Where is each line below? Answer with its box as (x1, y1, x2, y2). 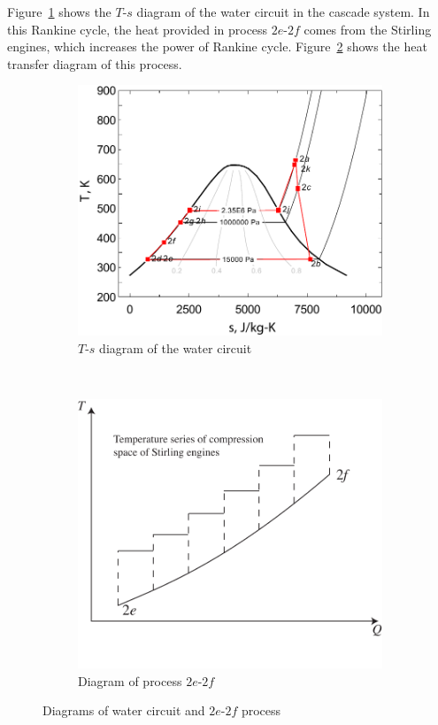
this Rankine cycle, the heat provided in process (7, 19, 268, 38)
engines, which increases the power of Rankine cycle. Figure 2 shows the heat (7, 37, 427, 56)
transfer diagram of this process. (7, 54, 182, 73)
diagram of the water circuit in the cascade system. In (136, 3, 430, 20)
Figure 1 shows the (7, 3, 111, 20)
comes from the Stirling (304, 19, 432, 38)
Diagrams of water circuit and (42, 701, 205, 720)
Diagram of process (78, 671, 182, 690)
